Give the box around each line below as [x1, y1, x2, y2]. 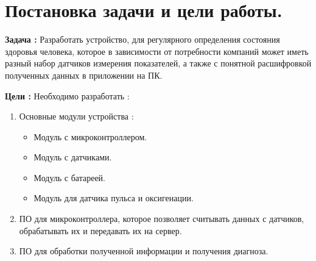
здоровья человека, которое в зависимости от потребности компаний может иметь [5, 45, 309, 57]
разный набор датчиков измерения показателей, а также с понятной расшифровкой [5, 57, 312, 70]
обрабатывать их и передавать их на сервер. [19, 224, 182, 237]
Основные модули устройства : [19, 110, 134, 123]
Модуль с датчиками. [33, 151, 112, 163]
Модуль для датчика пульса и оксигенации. [33, 191, 194, 204]
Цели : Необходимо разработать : [5, 89, 130, 102]
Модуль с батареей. [33, 171, 105, 184]
